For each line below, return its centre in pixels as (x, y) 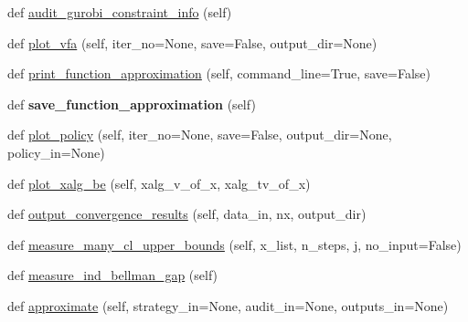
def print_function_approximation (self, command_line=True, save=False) (219, 73)
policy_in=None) (56, 152)
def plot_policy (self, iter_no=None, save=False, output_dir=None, (200, 135)
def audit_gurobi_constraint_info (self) (120, 12)
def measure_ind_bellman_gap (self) (113, 275)
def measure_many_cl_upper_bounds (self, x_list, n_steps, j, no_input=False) (234, 244)
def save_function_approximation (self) (132, 104)
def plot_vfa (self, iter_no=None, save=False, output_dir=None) (192, 42)
